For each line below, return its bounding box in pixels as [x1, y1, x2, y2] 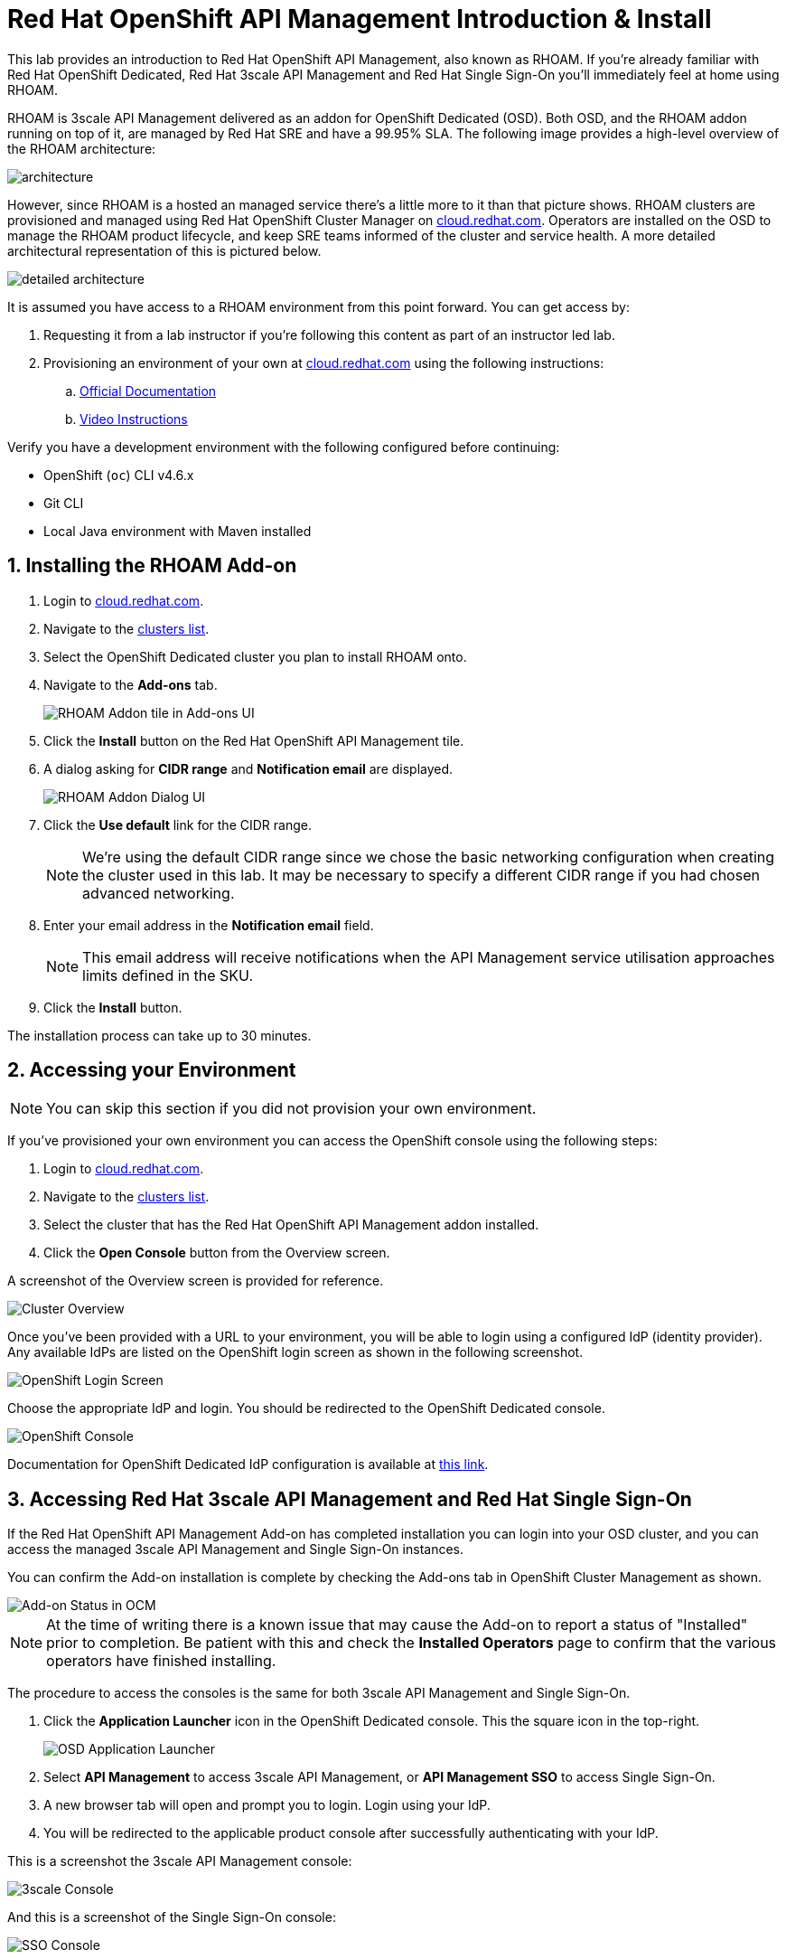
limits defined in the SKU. [82, 965, 254, 984]
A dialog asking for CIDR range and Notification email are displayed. [43, 760, 454, 777]
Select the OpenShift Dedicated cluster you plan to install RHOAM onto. [43, 648, 467, 664]
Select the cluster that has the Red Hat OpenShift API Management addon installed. [43, 1217, 539, 1233]
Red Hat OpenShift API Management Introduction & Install [7, 4, 712, 34]
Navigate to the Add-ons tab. [43, 676, 218, 692]
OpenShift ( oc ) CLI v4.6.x [43, 466, 194, 483]
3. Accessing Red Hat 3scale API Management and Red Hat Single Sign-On [7, 1487, 692, 1511]
